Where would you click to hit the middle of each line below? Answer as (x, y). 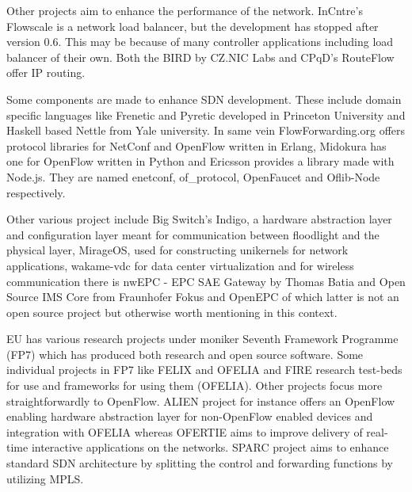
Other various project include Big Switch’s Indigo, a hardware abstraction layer (199, 219)
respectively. (36, 192)
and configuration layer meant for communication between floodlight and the (193, 234)
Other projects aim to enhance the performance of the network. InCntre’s (185, 10)
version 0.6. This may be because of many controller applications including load (200, 42)
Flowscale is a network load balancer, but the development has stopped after (193, 26)
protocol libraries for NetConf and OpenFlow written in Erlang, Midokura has (196, 145)
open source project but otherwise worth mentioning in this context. (172, 312)
